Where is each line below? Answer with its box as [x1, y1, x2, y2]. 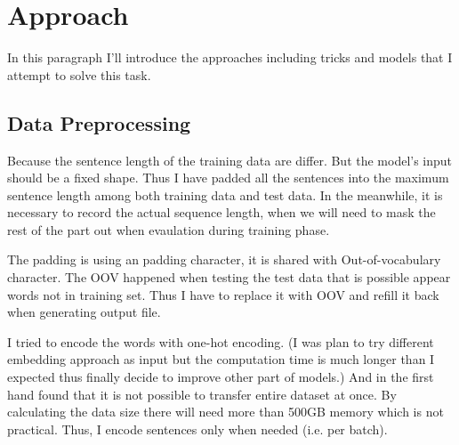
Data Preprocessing [7, 109, 191, 136]
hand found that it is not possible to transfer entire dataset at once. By [7, 384, 397, 403]
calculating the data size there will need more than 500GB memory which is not [7, 402, 444, 421]
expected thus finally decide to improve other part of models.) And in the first [7, 368, 434, 386]
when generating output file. [7, 303, 161, 321]
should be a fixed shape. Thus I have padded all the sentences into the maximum [7, 168, 449, 187]
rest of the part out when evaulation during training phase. [7, 220, 330, 239]
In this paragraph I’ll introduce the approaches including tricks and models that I [7, 48, 453, 67]
